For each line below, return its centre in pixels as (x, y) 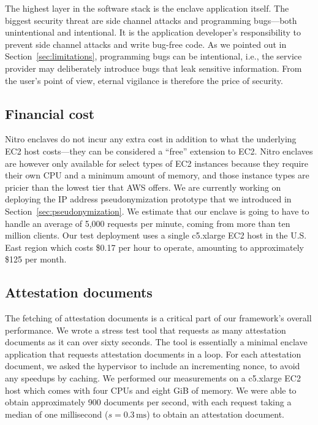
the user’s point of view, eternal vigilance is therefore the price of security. (144, 80)
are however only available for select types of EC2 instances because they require (157, 163)
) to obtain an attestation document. (215, 414)
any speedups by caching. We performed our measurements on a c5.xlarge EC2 (153, 378)
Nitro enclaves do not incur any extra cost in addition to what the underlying (151, 139)
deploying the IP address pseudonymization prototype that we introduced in (148, 199)
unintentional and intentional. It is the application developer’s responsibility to (153, 32)
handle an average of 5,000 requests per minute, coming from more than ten (148, 223)
